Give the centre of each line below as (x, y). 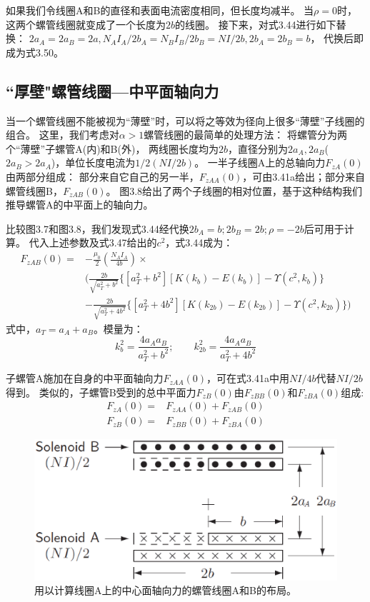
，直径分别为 (258, 148)
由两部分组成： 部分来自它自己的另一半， (102, 176)
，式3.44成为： (199, 242)
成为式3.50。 (35, 52)
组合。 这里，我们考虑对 (62, 135)
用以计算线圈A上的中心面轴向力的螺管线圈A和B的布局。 (165, 590)
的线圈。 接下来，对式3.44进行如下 (256, 24)
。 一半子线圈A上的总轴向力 (260, 162)
